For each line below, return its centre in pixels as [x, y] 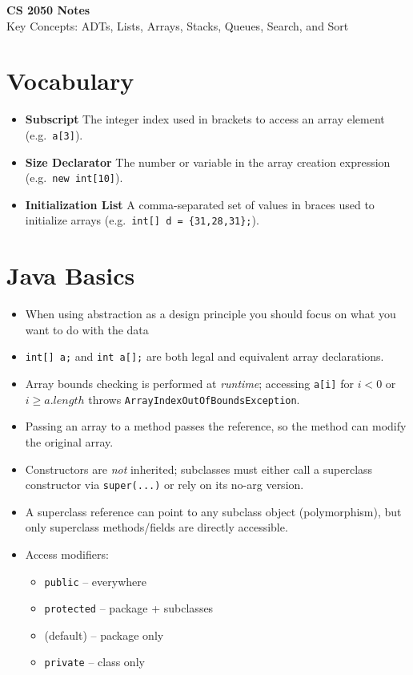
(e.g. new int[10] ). [74, 178]
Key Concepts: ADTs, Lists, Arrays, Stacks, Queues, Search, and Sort [178, 25]
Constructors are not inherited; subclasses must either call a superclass [199, 469]
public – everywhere [95, 581]
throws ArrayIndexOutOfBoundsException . [194, 399]
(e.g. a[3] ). [54, 134]
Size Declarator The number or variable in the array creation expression [208, 162]
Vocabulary [70, 81]
